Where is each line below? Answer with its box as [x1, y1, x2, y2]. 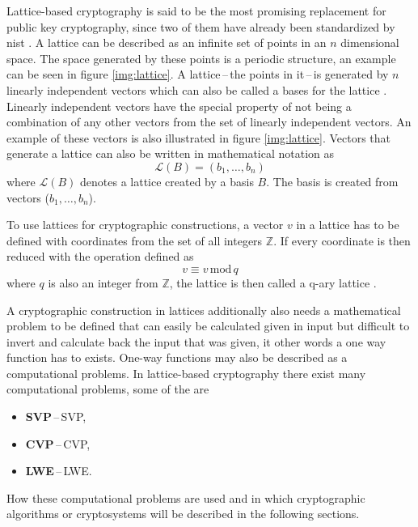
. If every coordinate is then [273, 232, 411, 249]
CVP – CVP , [25, 435, 91, 452]
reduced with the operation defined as [6, 248, 194, 265]
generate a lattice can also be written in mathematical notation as [6, 145, 335, 162]
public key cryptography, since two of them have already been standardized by [6, 18, 395, 35]
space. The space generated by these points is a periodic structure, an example [6, 49, 396, 66]
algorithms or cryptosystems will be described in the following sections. [6, 505, 360, 522]
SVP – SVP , [25, 408, 87, 425]
